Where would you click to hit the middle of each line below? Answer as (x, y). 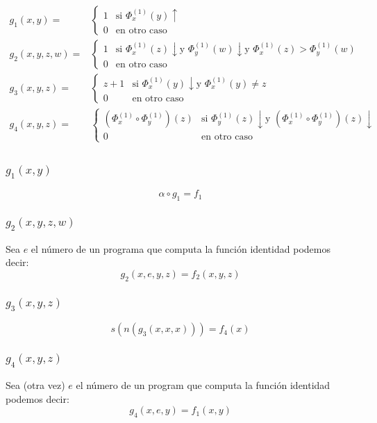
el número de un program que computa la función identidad (203, 385)
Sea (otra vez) (35, 385)
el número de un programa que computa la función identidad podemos (181, 248)
